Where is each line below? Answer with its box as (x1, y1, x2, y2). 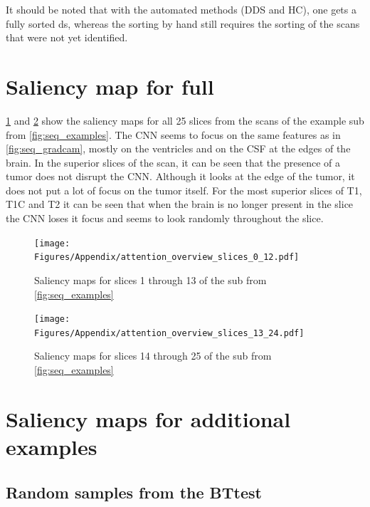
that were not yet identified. (6, 30, 128, 45)
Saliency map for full (6, 71, 214, 100)
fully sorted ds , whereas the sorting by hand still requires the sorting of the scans (6, 16, 360, 31)
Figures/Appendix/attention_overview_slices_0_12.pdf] (34, 252, 300, 263)
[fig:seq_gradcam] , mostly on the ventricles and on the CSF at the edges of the (6, 141, 351, 156)
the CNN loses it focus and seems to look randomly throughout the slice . (6, 211, 324, 226)
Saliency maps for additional (6, 404, 291, 433)
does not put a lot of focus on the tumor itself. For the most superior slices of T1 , (6, 182, 362, 197)
